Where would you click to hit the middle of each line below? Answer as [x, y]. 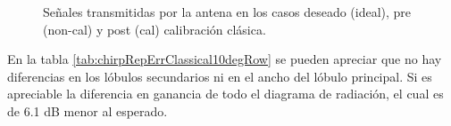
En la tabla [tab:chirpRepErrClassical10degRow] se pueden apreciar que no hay [225, 59]
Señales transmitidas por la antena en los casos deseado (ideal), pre [227, 12]
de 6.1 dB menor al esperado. [88, 110]
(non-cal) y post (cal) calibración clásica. [155, 29]
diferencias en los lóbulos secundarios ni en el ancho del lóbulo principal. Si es [220, 76]
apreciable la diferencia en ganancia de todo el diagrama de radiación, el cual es [225, 94]
